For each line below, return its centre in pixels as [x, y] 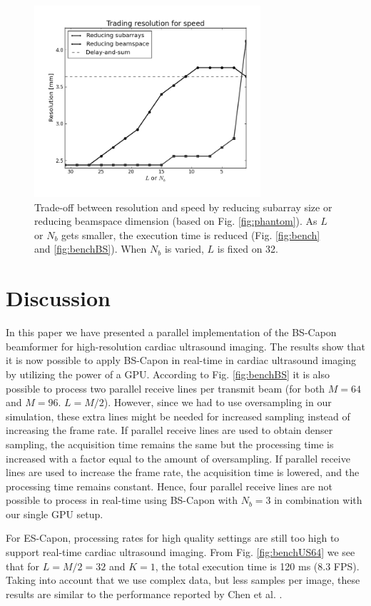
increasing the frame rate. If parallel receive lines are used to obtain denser [169, 430]
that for [23, 566]
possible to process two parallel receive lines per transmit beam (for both [166, 388]
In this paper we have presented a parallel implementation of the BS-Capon [171, 332]
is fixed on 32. [248, 249]
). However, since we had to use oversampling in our [218, 402]
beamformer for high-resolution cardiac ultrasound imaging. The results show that [185, 346]
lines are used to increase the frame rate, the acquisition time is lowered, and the [183, 472]
